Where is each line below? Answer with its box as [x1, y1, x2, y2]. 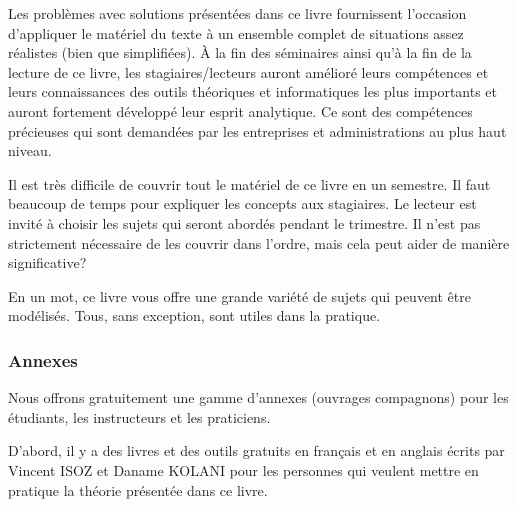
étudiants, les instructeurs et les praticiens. [8, 406, 271, 427]
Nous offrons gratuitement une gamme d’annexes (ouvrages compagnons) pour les [8, 387, 509, 408]
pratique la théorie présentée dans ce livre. [8, 479, 268, 500]
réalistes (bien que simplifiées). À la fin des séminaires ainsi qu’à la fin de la [8, 42, 472, 63]
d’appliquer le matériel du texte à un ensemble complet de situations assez [8, 22, 464, 43]
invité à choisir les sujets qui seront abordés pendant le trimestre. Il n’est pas [8, 212, 481, 233]
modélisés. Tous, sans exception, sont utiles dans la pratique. [8, 305, 381, 326]
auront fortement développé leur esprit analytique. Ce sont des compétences [8, 100, 473, 121]
